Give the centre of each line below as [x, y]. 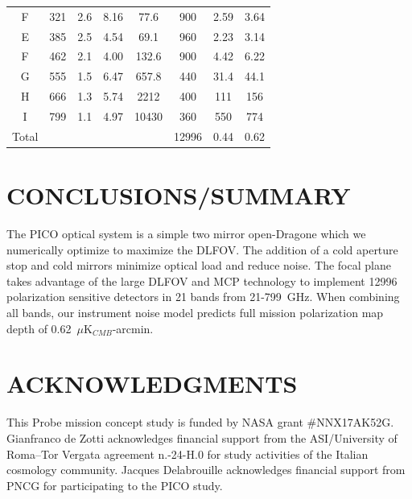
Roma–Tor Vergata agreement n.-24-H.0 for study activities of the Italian [187, 454]
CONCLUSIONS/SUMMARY [179, 195]
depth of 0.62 [39, 328]
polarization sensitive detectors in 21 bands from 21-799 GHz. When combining [203, 297]
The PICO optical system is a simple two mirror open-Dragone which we [186, 234]
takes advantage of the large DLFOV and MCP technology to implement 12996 [202, 280]
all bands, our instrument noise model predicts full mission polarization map [195, 312]
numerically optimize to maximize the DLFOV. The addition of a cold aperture [202, 249]
